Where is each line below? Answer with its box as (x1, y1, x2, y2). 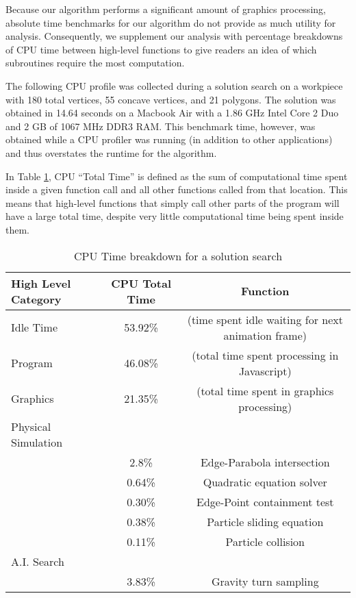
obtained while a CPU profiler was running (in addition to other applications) (5, 132, 333, 147)
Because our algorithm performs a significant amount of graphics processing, (5, 2, 326, 16)
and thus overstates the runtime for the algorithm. (5, 145, 217, 160)
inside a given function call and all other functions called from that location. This (5, 182, 348, 197)
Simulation (11, 434, 63, 450)
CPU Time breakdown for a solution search (73, 247, 283, 264)
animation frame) (223, 327, 307, 343)
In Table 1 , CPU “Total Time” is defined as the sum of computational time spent (5, 169, 348, 183)
